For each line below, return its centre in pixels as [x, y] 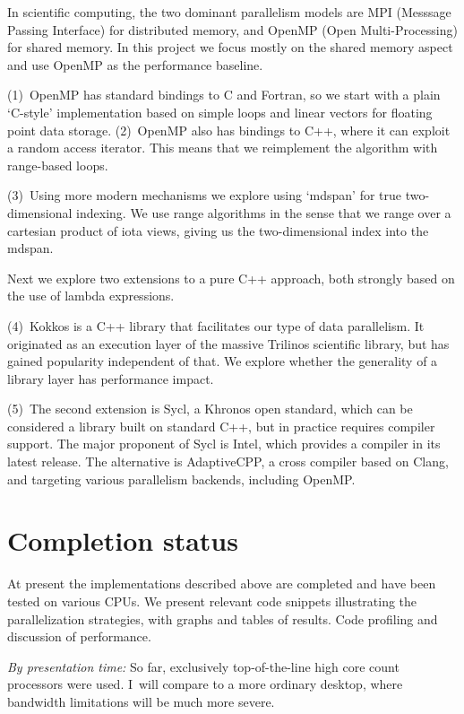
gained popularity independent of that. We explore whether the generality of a [223, 361]
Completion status [123, 540]
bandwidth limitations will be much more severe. [141, 701]
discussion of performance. [79, 636]
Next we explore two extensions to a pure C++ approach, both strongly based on [231, 278]
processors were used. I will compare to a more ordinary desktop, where [205, 684]
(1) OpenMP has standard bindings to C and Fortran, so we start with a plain [224, 95]
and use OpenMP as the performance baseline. [135, 64]
